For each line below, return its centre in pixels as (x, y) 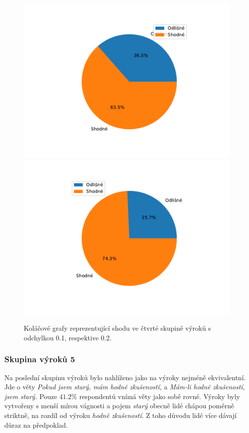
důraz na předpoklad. (36, 425)
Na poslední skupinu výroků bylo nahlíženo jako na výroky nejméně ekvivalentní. (125, 377)
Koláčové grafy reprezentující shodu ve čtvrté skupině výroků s (117, 328)
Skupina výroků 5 (40, 359)
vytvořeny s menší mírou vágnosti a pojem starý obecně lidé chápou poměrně (119, 406)
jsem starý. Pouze (31, 396)
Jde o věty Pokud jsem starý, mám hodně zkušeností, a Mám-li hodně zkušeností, (125, 387)
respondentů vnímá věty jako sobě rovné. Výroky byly (160, 396)
